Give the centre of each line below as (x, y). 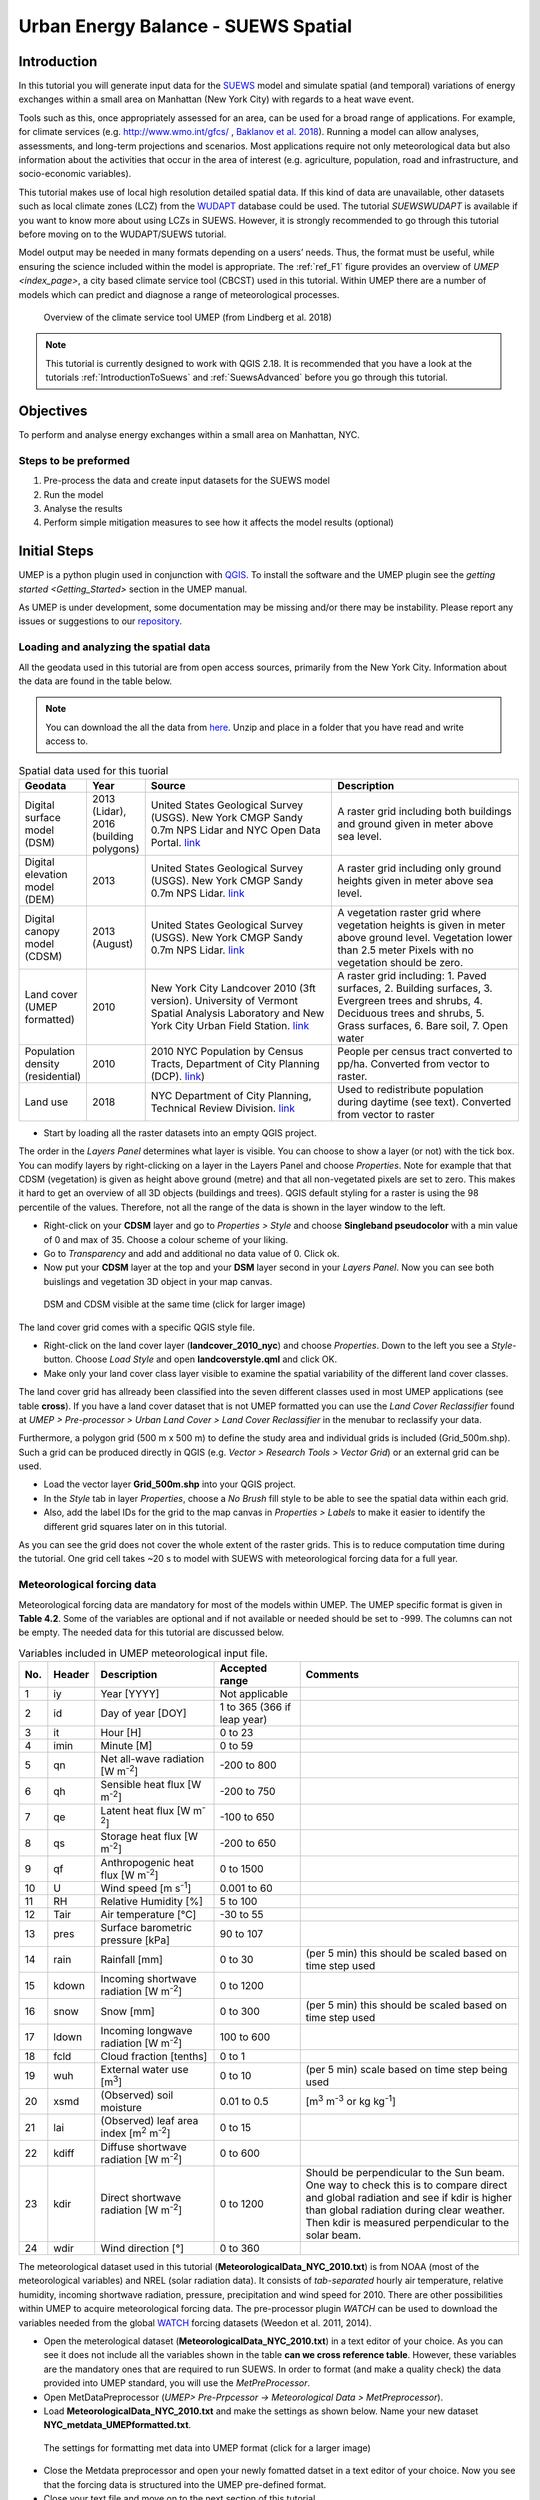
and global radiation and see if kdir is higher (408, 2198)
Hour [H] (121, 1733)
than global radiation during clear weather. (405, 2210)
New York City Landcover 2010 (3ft (233, 988)
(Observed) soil (137, 2095)
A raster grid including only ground (419, 868)
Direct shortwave (141, 2197)
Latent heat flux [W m (151, 1811)
